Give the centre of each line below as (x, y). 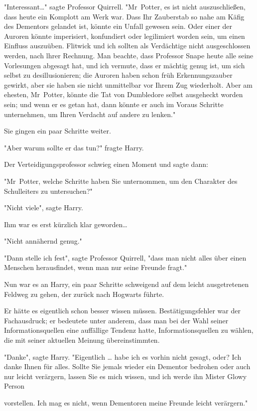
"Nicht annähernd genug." (43, 241)
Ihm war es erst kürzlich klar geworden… (66, 224)
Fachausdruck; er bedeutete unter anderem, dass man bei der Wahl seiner (116, 320)
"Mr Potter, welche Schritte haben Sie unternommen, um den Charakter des (121, 181)
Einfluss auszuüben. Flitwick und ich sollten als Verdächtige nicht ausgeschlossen (127, 46)
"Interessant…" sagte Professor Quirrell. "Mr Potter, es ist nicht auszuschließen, (125, 6)
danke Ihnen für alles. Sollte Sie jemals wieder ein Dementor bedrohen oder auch (127, 366)
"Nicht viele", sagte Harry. (44, 207)
